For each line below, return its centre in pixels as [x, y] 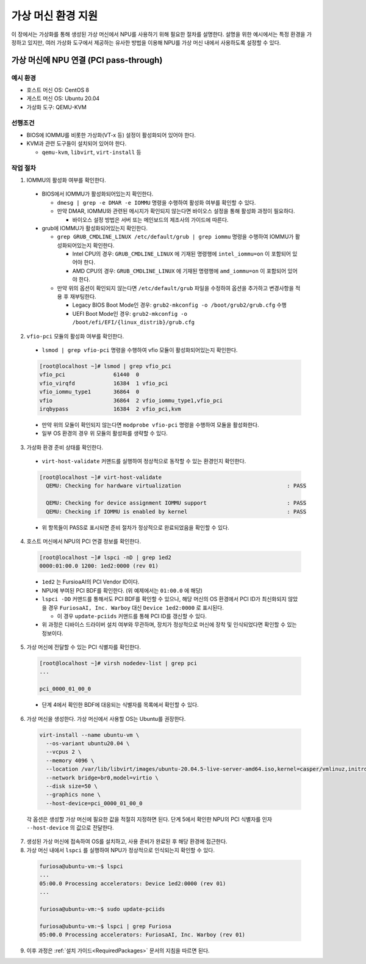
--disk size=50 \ [72, 786]
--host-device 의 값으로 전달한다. [70, 828]
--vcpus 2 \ [64, 752]
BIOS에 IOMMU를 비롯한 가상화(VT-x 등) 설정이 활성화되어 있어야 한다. [111, 135]
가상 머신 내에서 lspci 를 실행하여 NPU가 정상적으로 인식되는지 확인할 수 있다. [120, 850]
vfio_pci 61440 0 [89, 375]
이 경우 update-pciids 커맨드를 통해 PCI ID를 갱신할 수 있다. [132, 616]
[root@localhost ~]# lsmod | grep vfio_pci [106, 366]
